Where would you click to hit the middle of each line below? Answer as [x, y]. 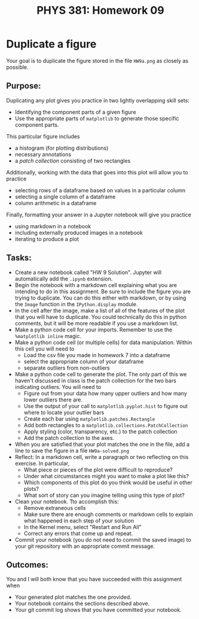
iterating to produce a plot [47, 239]
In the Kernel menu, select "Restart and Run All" [82, 527]
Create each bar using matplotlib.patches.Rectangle [89, 419]
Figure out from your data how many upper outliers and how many [105, 393]
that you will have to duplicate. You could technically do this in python [101, 317]
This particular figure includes [43, 136]
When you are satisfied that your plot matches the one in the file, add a [102, 444]
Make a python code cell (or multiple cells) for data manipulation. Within [103, 342]
